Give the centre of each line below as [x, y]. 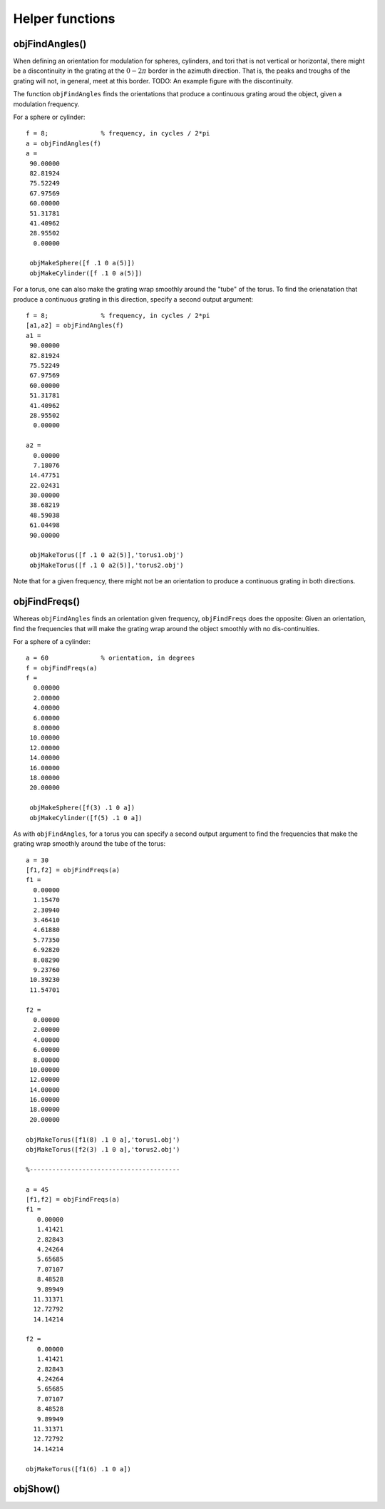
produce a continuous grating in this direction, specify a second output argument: [133, 299]
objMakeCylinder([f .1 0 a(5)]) [86, 273]
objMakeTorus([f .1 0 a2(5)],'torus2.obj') [107, 565]
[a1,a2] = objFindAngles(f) [75, 326]
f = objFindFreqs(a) [62, 668]
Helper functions [64, 19]
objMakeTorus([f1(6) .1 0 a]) [79, 1469]
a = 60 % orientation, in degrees [111, 658]
